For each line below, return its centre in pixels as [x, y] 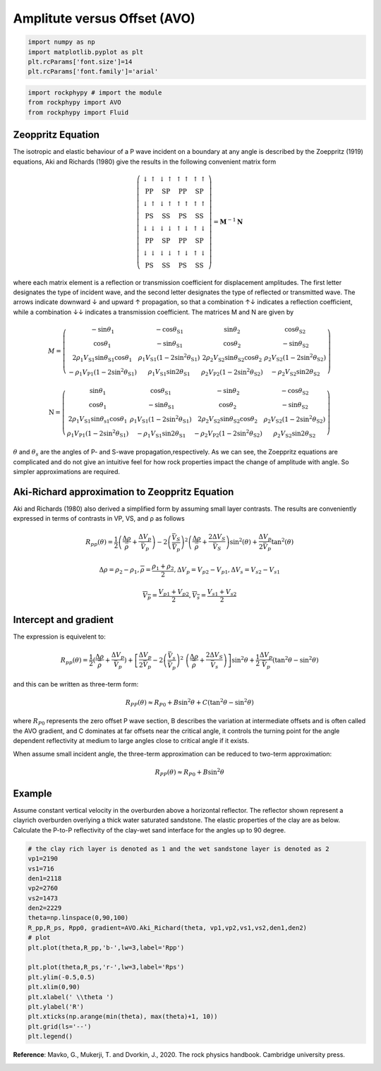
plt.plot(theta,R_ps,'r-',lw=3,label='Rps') [106, 967]
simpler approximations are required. [66, 471]
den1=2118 [45, 878]
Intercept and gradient [64, 620]
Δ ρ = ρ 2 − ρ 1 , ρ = [125, 571]
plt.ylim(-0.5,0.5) [61, 977]
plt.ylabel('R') [56, 1006]
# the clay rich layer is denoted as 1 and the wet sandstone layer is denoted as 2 [179, 849]
